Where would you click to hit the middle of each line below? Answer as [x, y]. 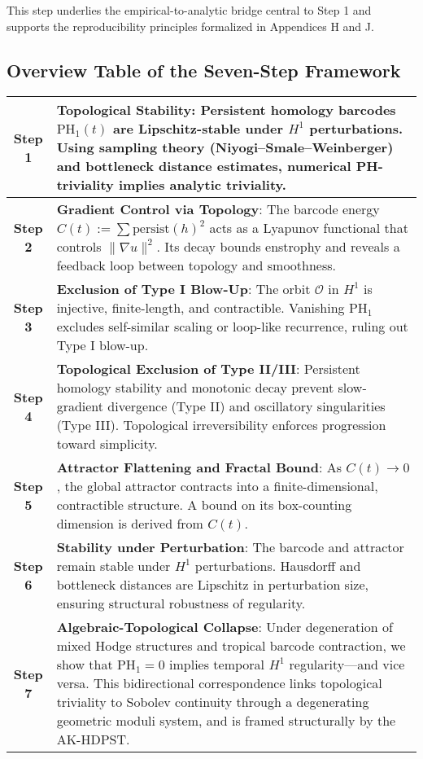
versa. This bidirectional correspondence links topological [219, 683]
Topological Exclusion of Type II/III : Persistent [208, 369]
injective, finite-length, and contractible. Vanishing [201, 308]
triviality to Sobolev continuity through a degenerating [213, 702]
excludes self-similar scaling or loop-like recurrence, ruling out [232, 327]
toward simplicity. [107, 444]
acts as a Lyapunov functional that [309, 228]
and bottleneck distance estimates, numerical [204, 166]
